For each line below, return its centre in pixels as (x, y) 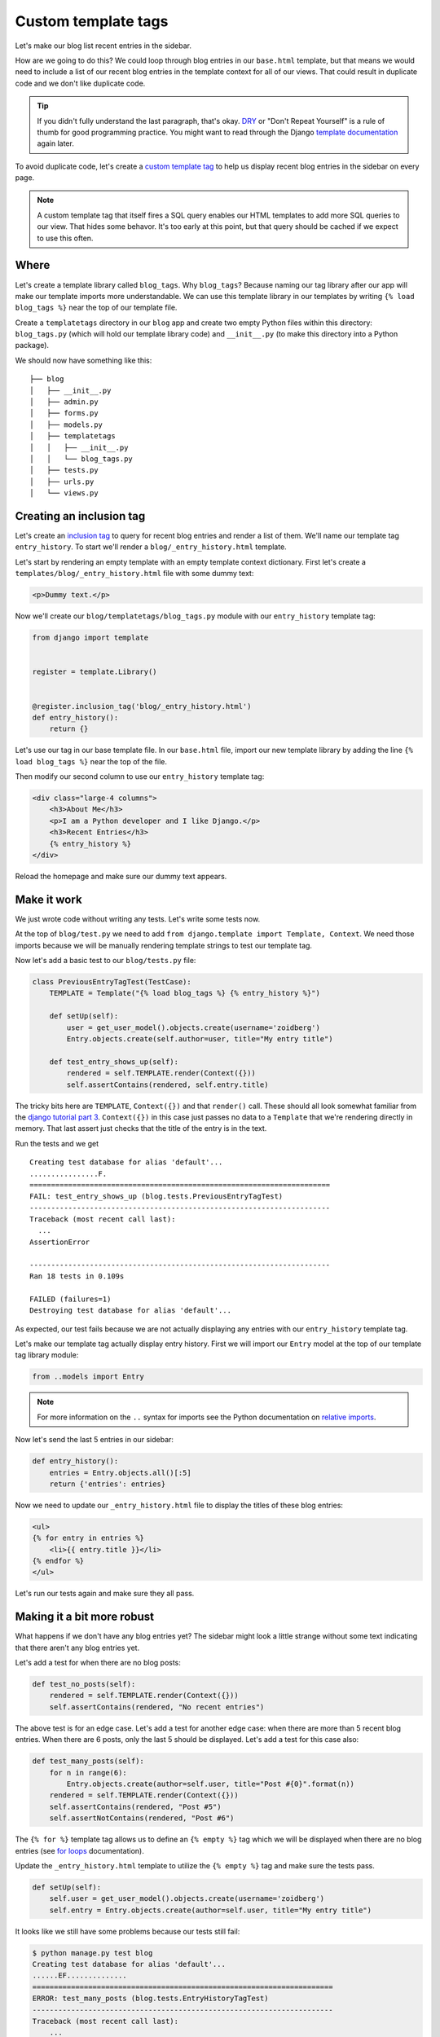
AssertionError (60, 1242)
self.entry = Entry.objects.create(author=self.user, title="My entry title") (211, 1910)
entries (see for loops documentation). (79, 1850)
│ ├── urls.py (62, 482)
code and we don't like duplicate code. (80, 83)
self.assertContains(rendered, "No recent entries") (157, 1707)
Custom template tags (92, 21)
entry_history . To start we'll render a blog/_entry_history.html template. (151, 547)
